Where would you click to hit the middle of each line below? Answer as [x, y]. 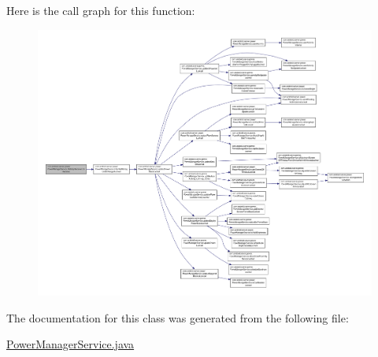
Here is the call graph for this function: [101, 10]
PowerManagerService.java [70, 344]
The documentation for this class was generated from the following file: [178, 317]
